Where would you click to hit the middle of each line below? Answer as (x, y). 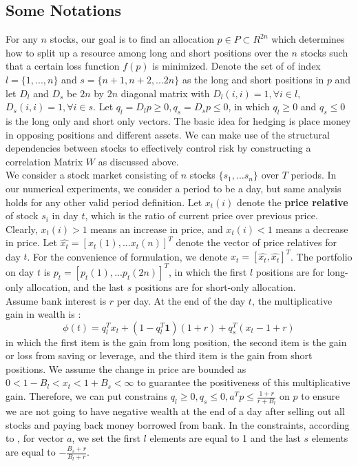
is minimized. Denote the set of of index (236, 66)
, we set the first (106, 438)
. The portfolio (322, 256)
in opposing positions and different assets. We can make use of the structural (168, 134)
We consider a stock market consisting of (92, 175)
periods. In (314, 175)
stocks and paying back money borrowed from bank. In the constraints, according (178, 424)
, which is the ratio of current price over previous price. (201, 215)
